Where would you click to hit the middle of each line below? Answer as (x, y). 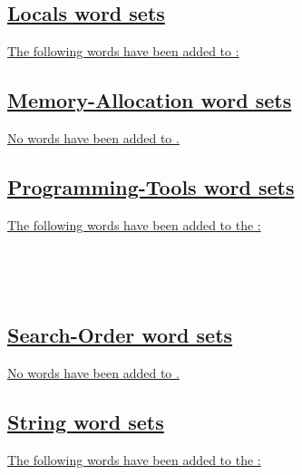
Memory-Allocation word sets (150, 100)
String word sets (86, 421)
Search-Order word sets (120, 334)
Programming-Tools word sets (151, 186)
